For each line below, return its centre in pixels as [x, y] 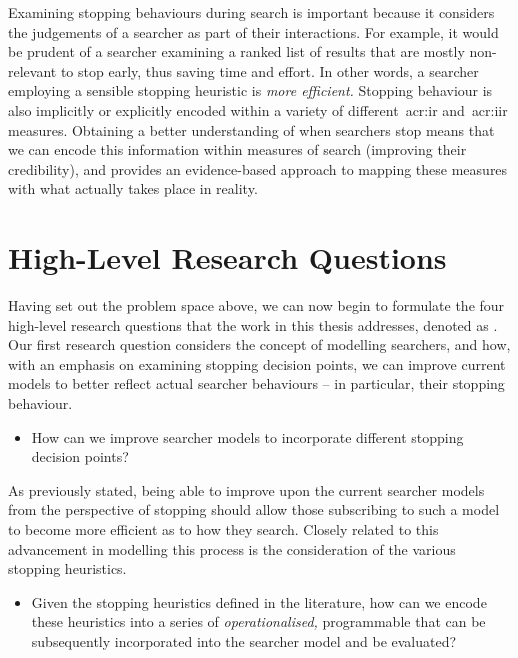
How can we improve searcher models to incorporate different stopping [247, 436]
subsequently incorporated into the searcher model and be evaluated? [244, 640]
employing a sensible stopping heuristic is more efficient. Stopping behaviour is [250, 90]
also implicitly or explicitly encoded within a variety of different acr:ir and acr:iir [258, 109]
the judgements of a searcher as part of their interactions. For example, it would [253, 31]
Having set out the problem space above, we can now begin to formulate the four [256, 305]
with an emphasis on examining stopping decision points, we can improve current [257, 363]
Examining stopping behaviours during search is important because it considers [251, 12]
